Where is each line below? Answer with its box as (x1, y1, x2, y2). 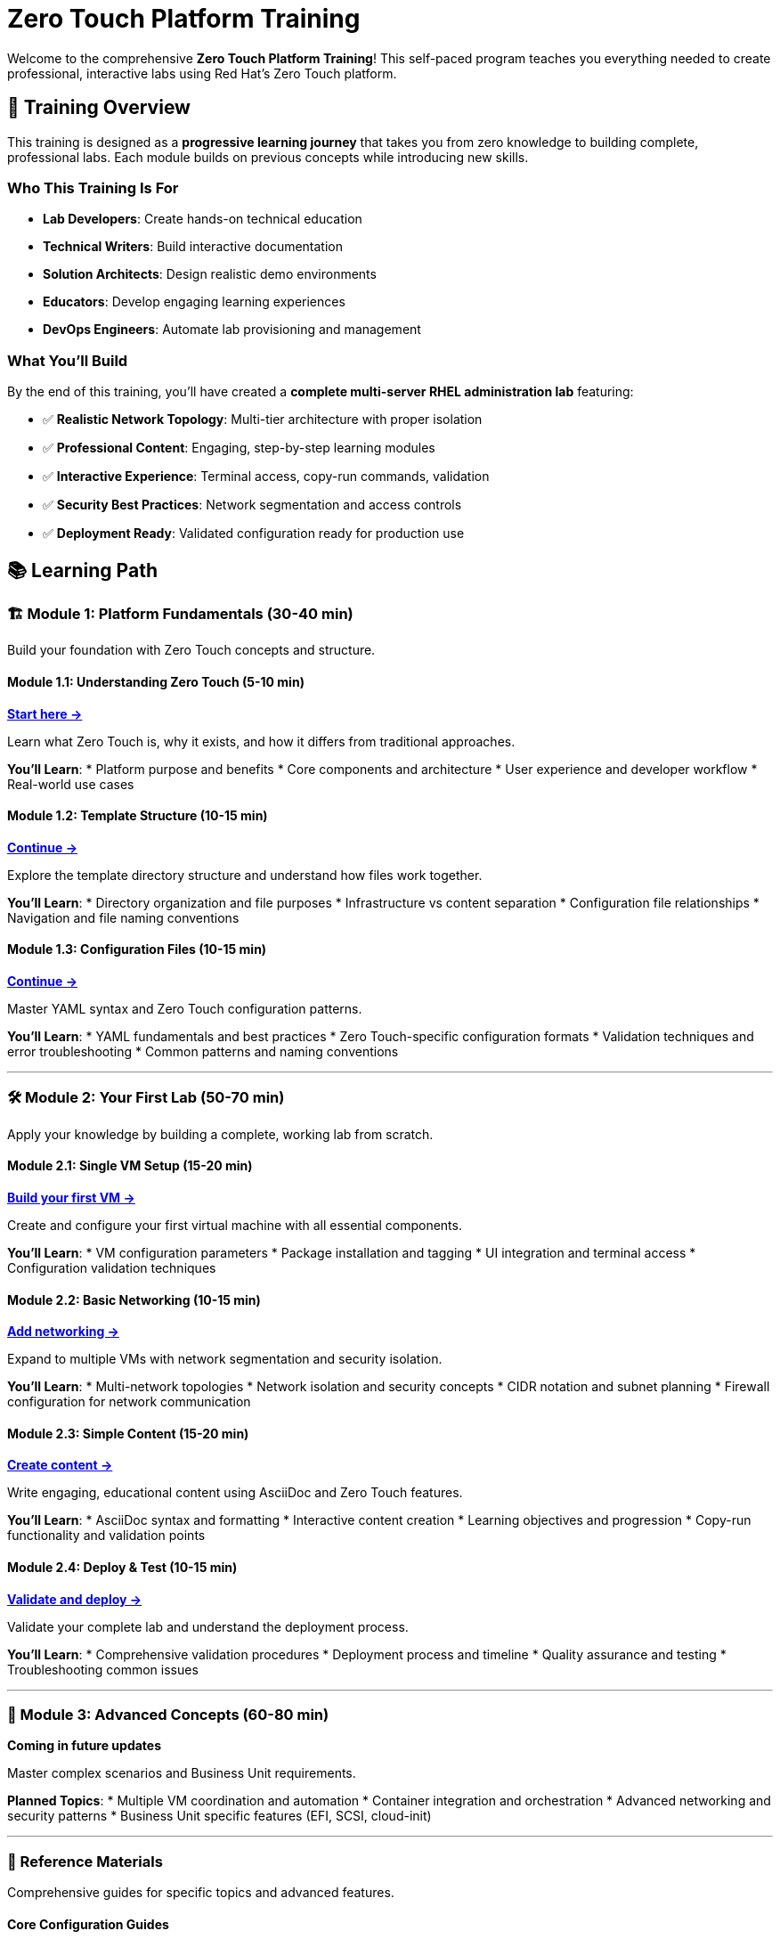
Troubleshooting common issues (7, 1661, 199, 1677)
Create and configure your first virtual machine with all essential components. (7, 1217, 462, 1233)
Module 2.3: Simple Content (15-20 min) (7, 1425, 249, 1441)
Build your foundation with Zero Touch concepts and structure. (7, 642, 376, 658)
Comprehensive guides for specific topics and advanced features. (7, 1885, 394, 1901)
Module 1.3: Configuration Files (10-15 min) (7, 941, 267, 957)
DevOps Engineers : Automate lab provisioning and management (43, 322, 421, 338)
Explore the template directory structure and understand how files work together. (7, 867, 483, 883)
